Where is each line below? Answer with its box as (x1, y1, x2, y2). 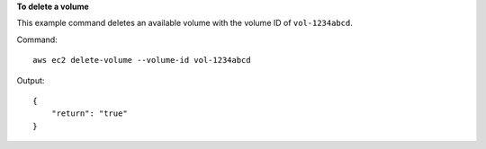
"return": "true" (50, 109, 128, 118)
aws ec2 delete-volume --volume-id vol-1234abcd (32, 55, 251, 66)
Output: (16, 74, 45, 85)
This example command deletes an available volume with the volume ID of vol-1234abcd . (16, 18, 353, 29)
